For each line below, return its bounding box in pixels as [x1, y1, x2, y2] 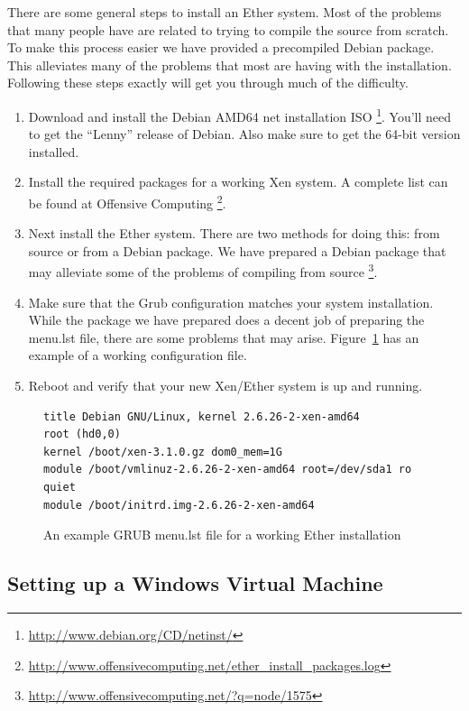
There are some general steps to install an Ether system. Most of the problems [7, 3, 442, 21]
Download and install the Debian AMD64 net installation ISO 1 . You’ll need [28, 104, 452, 125]
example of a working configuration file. [28, 346, 247, 365]
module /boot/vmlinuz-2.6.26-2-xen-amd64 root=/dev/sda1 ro [43, 463, 412, 476]
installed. [28, 142, 79, 161]
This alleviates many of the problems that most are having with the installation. [7, 55, 452, 74]
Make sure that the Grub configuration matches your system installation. [28, 292, 434, 311]
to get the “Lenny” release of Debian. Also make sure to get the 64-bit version [28, 125, 461, 143]
